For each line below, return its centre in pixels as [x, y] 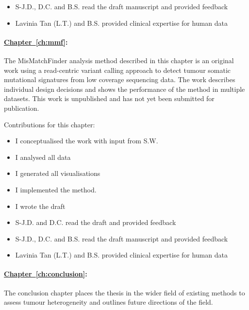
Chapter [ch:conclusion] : [46, 274]
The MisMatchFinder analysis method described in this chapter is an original [119, 60]
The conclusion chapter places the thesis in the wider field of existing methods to [124, 292]
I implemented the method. [56, 189]
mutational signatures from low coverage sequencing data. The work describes [120, 79]
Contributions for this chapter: [50, 124]
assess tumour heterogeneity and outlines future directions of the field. [108, 302]
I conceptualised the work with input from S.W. [87, 141]
